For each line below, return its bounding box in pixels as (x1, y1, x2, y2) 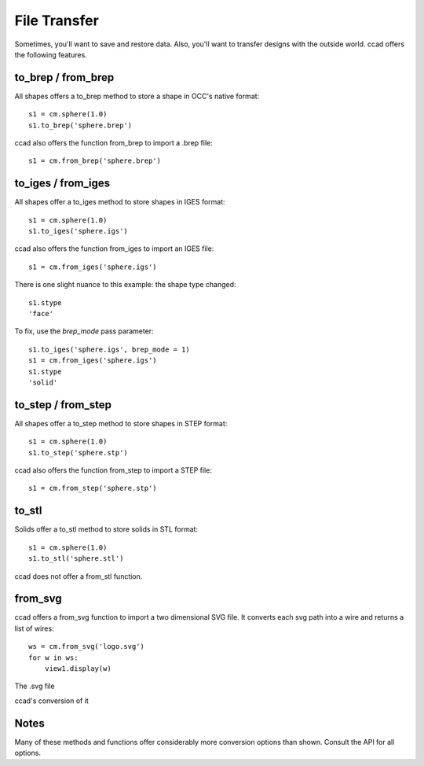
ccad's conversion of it (14, 696, 90, 705)
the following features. (14, 50, 88, 59)
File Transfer (14, 12, 100, 29)
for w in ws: (28, 653, 79, 662)
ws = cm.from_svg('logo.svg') (28, 642, 145, 651)
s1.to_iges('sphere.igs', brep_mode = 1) (28, 344, 190, 354)
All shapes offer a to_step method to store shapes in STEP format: (14, 418, 228, 428)
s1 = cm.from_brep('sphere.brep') (28, 157, 161, 165)
